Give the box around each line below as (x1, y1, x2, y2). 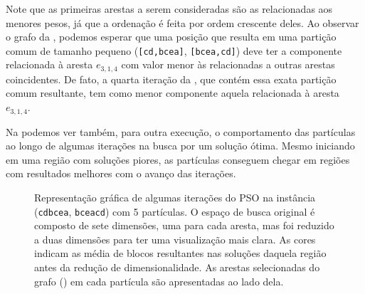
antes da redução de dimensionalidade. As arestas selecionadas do (34, 259, 320, 274)
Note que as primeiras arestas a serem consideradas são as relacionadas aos (6, 1, 333, 16)
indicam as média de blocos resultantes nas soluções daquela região (34, 246, 327, 261)
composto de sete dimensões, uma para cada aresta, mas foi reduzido (34, 218, 334, 233)
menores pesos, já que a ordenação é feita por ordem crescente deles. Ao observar (6, 15, 359, 30)
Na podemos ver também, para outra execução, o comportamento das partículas (6, 124, 356, 139)
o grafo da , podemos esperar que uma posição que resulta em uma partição (6, 29, 337, 44)
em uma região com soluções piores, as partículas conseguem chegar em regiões (6, 152, 350, 167)
